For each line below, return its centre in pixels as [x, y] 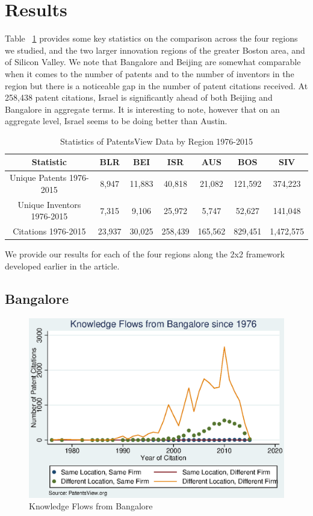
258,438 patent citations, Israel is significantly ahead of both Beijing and [139, 97]
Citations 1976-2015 [49, 231]
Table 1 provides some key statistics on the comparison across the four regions [151, 38]
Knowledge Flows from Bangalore [91, 506]
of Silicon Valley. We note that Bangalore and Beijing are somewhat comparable [153, 62]
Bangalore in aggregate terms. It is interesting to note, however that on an [142, 109]
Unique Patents [38, 178]
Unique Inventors [49, 204]
